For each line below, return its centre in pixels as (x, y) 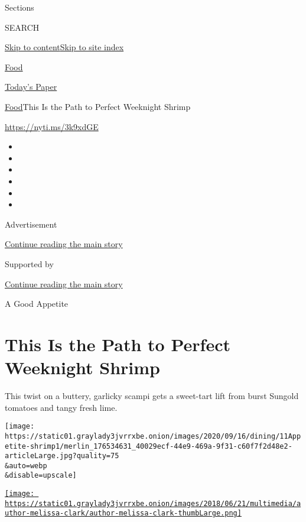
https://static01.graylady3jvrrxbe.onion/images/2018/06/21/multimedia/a (153, 503)
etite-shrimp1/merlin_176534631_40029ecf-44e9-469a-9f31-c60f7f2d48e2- (149, 446)
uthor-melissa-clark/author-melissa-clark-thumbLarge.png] (123, 513)
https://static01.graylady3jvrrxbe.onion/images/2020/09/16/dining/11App (153, 436)
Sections (19, 7)
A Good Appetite (37, 304)
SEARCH (22, 27)
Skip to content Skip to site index (64, 47)
